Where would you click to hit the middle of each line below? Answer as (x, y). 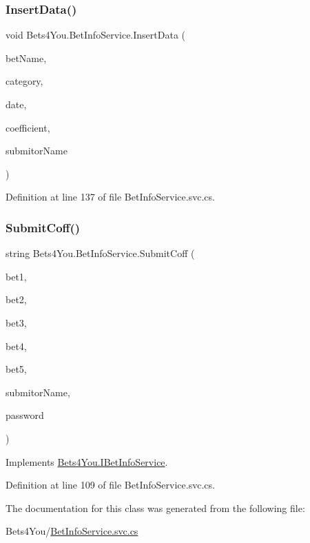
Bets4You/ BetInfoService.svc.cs (72, 531)
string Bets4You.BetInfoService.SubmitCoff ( (100, 253)
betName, (26, 58)
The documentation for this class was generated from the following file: (155, 508)
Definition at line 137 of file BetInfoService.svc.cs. (110, 197)
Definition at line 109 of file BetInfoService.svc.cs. (110, 485)
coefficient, (28, 127)
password (25, 415)
